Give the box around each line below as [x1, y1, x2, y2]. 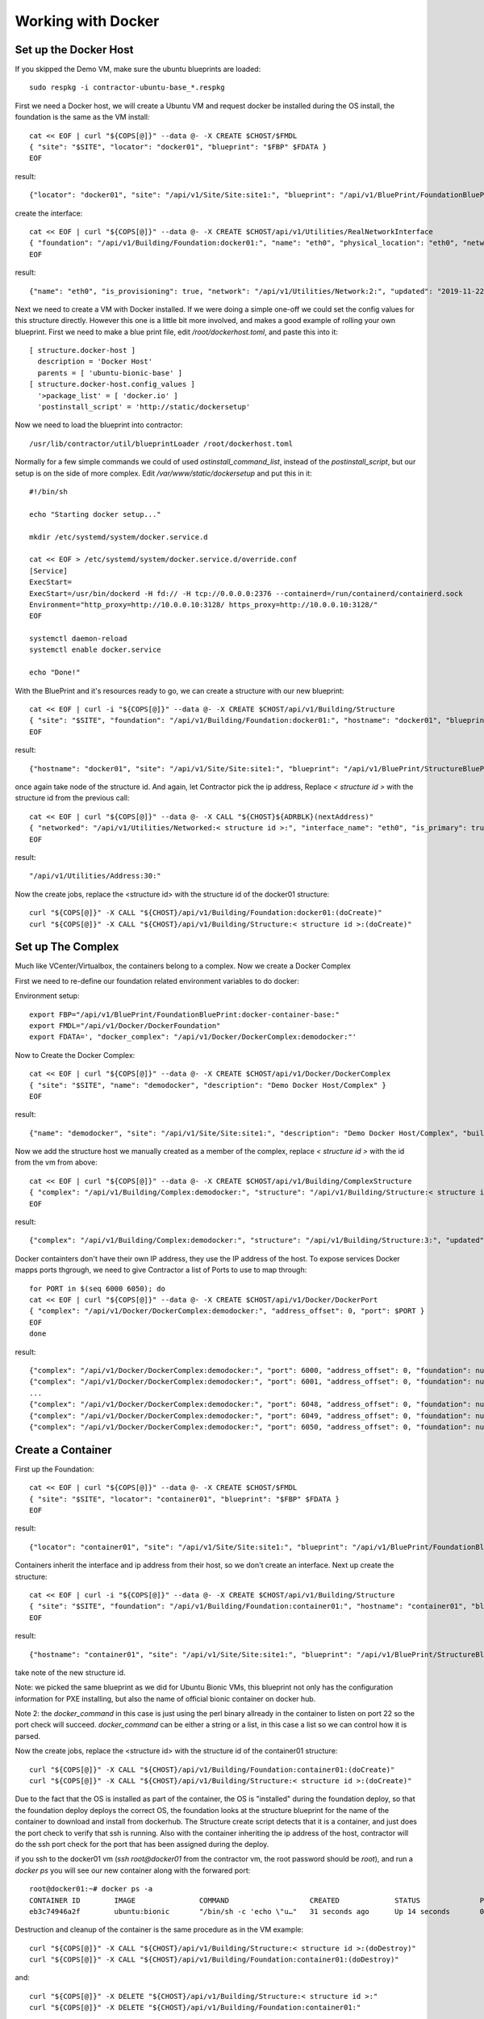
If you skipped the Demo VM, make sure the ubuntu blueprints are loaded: [15, 65, 261, 74]
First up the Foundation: [15, 1464, 94, 1474]
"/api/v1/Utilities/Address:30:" [29, 871, 161, 880]
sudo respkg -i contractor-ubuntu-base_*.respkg [29, 83, 225, 92]
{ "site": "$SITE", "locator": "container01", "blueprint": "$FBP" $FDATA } [29, 1494, 340, 1504]
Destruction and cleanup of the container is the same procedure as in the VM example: [15, 1925, 304, 1934]
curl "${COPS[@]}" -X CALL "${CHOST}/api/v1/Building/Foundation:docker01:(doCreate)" [29, 909, 382, 917]
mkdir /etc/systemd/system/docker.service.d [29, 532, 209, 541]
